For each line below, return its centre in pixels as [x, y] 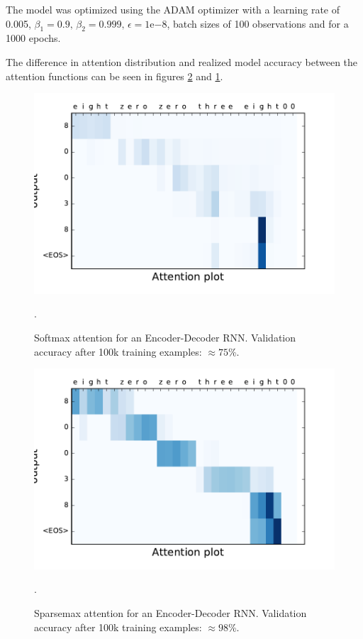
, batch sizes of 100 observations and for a [258, 23]
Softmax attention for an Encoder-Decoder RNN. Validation [165, 338]
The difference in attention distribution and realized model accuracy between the [182, 61]
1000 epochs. [33, 38]
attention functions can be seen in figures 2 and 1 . [115, 76]
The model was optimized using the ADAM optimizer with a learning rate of [173, 9]
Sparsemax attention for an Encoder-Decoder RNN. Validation [171, 613]
